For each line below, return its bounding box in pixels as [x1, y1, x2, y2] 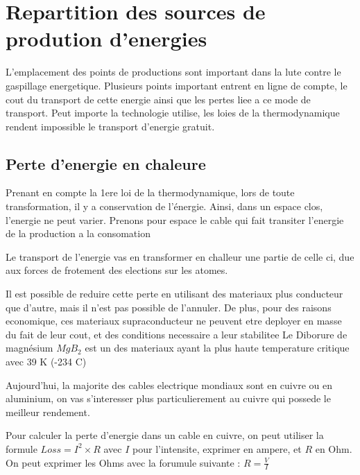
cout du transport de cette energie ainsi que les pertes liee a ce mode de [6, 92, 311, 106]
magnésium [6, 340, 53, 355]
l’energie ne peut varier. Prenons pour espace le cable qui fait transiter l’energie [6, 212, 344, 227]
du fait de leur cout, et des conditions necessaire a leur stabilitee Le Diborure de [6, 327, 348, 341]
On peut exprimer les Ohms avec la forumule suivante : [6, 455, 241, 469]
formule [6, 441, 37, 456]
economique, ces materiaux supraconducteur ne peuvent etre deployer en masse [6, 313, 342, 328]
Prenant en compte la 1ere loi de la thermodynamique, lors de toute [6, 185, 295, 200]
